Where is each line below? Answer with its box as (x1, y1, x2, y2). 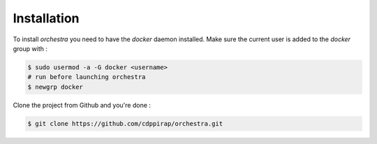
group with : (13, 44, 48, 52)
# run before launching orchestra (27, 73, 146, 81)
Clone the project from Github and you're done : (13, 101, 151, 109)
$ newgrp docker (27, 82, 84, 91)
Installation (13, 10, 80, 26)
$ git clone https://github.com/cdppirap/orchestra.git (27, 120, 223, 127)
